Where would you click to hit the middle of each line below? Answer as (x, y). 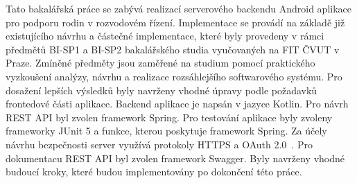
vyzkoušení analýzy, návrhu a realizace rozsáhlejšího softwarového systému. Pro (174, 76)
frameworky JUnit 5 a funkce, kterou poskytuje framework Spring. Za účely (166, 131)
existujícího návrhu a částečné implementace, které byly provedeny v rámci (165, 36)
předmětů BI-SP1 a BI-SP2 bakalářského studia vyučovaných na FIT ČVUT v (173, 49)
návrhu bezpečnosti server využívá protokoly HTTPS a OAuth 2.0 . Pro (159, 144)
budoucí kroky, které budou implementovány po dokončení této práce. (154, 172)
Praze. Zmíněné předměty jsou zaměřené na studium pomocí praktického (160, 63)
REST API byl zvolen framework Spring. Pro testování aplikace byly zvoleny (169, 117)
